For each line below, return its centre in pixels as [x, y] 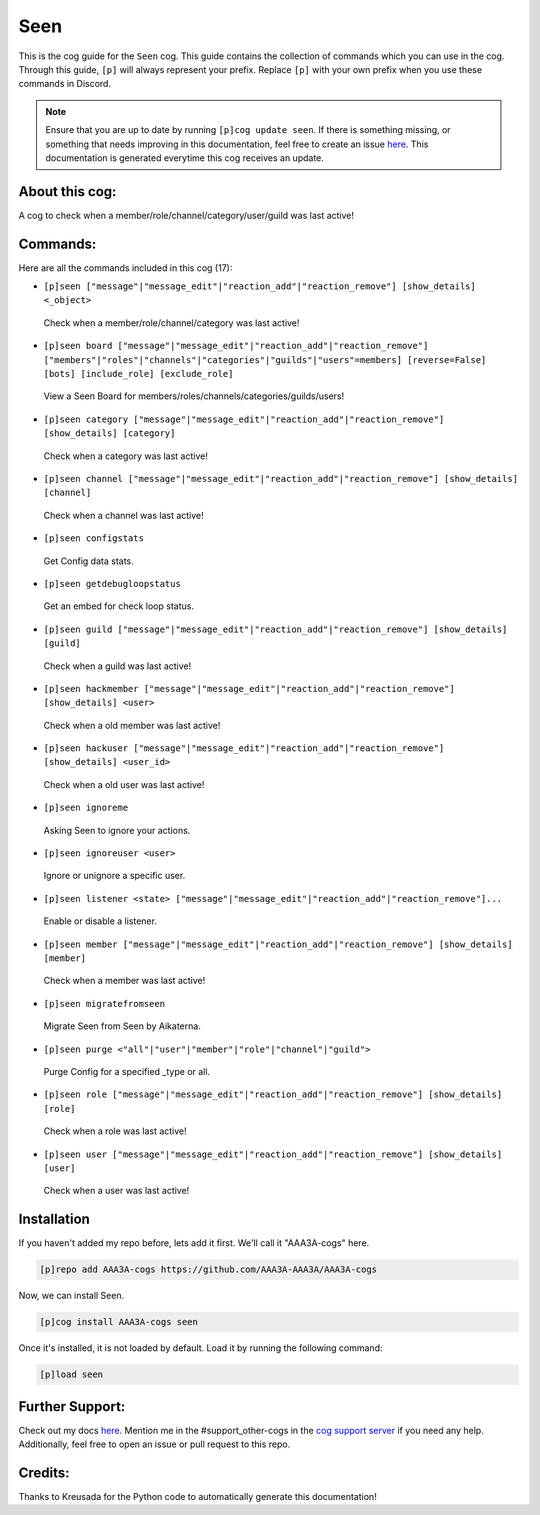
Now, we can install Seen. [71, 1296]
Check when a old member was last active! [132, 725]
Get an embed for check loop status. [119, 606]
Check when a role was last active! [115, 1131]
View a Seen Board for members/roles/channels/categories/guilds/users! [194, 396]
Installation [54, 1219]
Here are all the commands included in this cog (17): [125, 267]
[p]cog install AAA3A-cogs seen [119, 1322]
